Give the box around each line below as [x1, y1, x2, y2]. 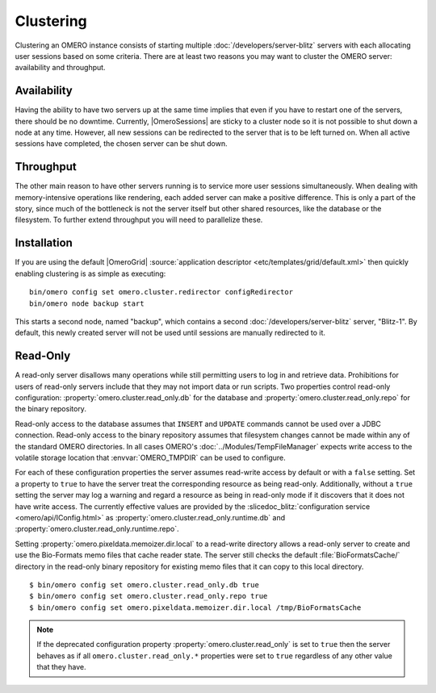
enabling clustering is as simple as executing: [15, 269, 166, 278]
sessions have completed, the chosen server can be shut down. [15, 139, 228, 148]
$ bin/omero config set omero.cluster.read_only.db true [29, 580, 260, 589]
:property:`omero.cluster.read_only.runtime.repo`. [15, 524, 179, 534]
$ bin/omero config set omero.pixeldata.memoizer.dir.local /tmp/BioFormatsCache [29, 603, 362, 612]
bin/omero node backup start [29, 298, 145, 308]
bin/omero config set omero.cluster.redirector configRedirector [29, 287, 294, 297]
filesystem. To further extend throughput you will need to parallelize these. [15, 215, 263, 225]
